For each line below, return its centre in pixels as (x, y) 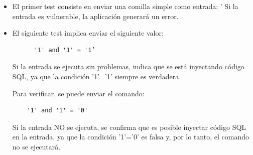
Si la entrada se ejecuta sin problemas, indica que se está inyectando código (128, 66)
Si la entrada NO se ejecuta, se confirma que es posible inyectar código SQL (129, 127)
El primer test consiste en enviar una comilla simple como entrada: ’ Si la (125, 6)
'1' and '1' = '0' (57, 111)
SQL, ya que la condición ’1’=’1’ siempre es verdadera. (97, 76)
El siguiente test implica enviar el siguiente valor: (88, 33)
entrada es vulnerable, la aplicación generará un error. (95, 16)
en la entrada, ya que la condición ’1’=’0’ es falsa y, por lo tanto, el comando (131, 137)
